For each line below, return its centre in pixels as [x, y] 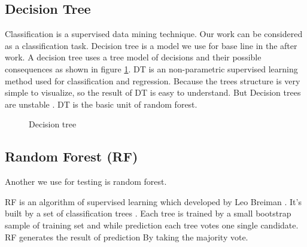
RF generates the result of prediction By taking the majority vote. [127, 237]
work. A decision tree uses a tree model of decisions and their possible [133, 57]
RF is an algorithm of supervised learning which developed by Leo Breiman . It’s [153, 201]
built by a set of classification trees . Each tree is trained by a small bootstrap [148, 213]
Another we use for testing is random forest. [86, 182]
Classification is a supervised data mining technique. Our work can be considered [154, 34]
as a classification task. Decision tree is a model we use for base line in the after [151, 45]
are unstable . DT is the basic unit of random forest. [101, 104]
